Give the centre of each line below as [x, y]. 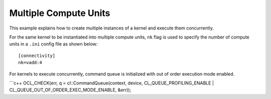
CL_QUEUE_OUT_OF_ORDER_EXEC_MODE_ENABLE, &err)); [70, 90]
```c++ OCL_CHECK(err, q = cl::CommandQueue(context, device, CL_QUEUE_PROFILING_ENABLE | [112, 83]
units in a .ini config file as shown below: [53, 44]
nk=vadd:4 [30, 63]
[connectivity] [37, 55]
